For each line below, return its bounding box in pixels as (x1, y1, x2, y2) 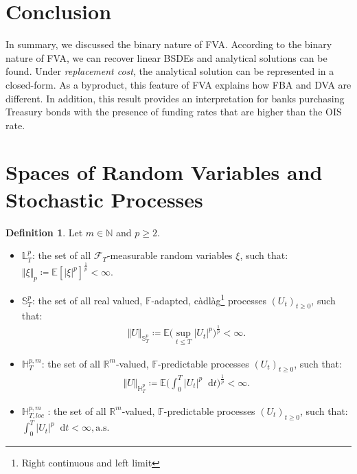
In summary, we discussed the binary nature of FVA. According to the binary (5, 37, 332, 52)
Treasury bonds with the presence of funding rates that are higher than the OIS (5, 104, 342, 119)
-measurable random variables (106, 248, 233, 262)
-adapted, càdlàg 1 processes (151, 291, 266, 307)
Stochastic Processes (5, 185, 203, 213)
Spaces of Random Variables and (5, 158, 323, 186)
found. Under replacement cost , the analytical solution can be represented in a (5, 64, 334, 78)
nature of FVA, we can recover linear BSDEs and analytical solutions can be (5, 50, 327, 65)
